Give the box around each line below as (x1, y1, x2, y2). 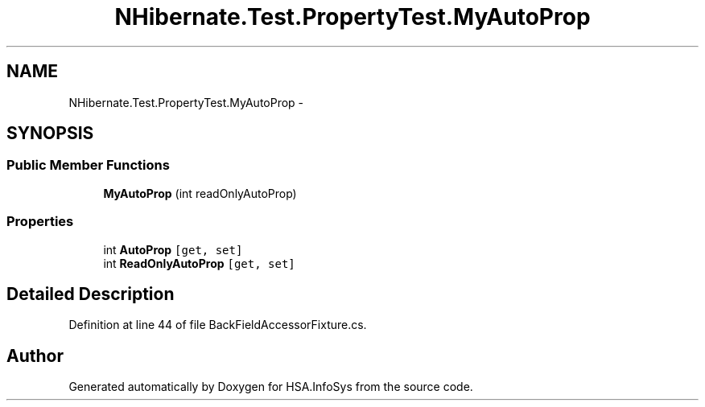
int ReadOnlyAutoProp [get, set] (103, 256, 295, 270)
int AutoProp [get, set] (103, 242, 243, 257)
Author (6, 345, 64, 366)
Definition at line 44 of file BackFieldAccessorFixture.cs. (68, 318, 367, 332)
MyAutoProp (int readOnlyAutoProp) (103, 186, 297, 200)
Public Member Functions (6, 157, 170, 174)
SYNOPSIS (6, 123, 94, 144)
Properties (6, 213, 74, 230)
